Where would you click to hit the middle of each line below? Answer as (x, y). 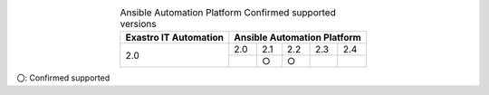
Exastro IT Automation (175, 38)
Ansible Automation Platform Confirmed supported (228, 13)
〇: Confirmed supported (63, 78)
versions (139, 24)
